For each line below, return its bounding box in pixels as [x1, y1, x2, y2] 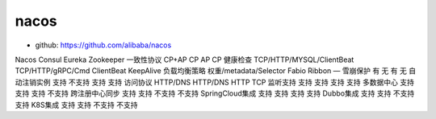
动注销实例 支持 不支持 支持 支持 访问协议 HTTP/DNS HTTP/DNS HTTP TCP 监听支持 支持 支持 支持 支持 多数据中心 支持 [15, 77, 415, 87]
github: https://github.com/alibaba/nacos [35, 40, 172, 50]
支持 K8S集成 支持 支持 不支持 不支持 [15, 100, 138, 109]
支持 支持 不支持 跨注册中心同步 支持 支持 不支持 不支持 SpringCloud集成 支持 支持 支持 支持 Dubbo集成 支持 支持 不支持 [15, 88, 415, 98]
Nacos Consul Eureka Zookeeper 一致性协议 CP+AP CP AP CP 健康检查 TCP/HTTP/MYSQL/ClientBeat [15, 55, 354, 64]
